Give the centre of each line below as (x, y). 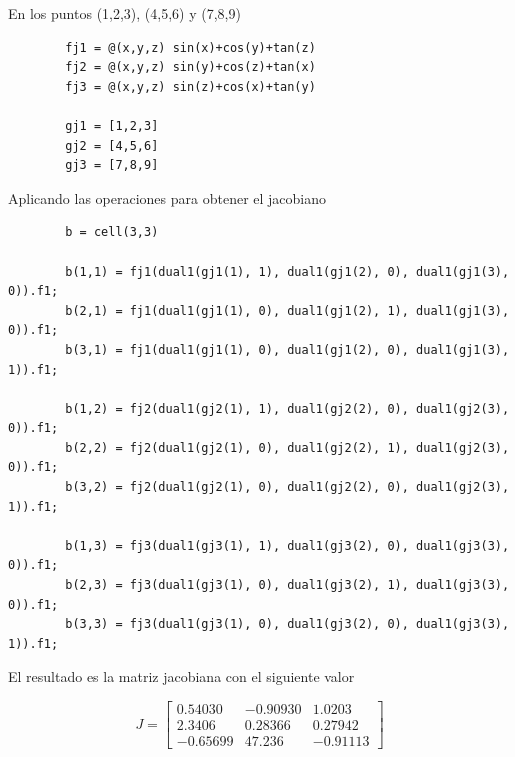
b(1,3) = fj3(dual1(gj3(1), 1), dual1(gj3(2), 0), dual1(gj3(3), (287, 545)
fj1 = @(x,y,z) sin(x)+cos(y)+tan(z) (190, 47)
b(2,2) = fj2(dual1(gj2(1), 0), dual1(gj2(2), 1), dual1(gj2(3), (287, 447)
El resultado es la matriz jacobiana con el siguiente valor (181, 676)
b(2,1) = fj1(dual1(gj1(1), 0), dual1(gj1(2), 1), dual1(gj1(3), (287, 310)
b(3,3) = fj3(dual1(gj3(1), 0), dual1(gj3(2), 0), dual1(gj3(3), (287, 624)
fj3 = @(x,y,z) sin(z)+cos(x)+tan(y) (190, 86)
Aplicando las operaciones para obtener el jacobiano (167, 197)
